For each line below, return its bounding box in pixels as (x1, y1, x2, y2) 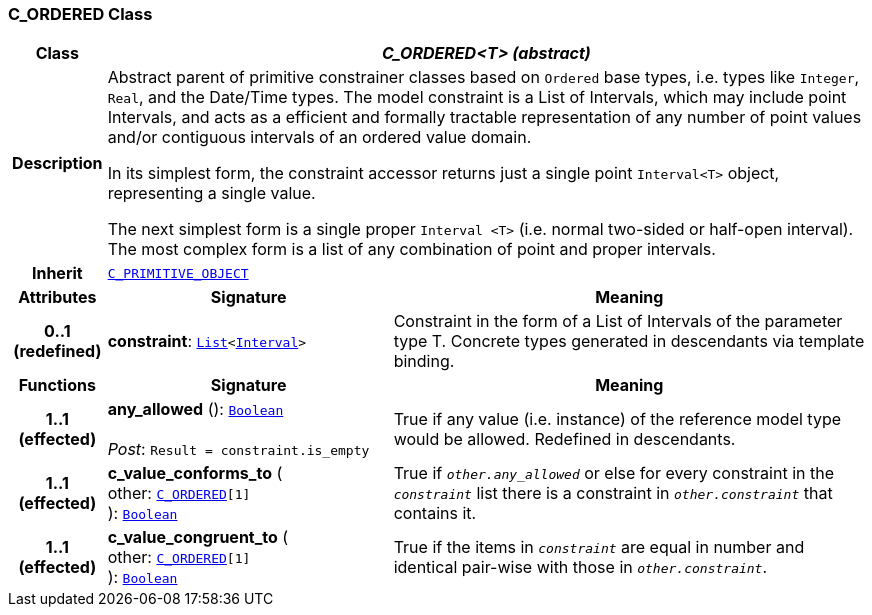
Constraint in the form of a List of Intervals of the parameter (393, 311, 843, 332)
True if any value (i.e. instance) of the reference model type (393, 409, 842, 430)
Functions (18, 375, 96, 396)
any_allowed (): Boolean (107, 399, 284, 420)
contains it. (393, 503, 477, 524)
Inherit (31, 263, 83, 284)
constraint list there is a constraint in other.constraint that (393, 483, 833, 504)
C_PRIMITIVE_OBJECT (107, 265, 249, 281)
